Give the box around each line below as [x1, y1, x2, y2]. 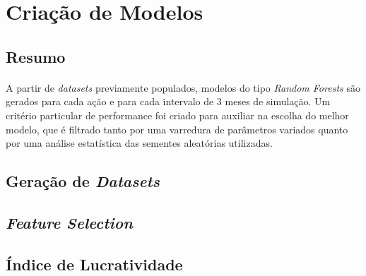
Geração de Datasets [6, 170, 160, 192]
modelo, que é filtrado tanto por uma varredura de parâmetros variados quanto [6, 121, 348, 136]
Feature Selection [6, 211, 133, 233]
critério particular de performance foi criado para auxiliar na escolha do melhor [6, 107, 349, 122]
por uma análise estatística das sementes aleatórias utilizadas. [6, 136, 273, 150]
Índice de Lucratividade [6, 253, 183, 275]
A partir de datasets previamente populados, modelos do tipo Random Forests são [6, 80, 360, 95]
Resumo [6, 45, 66, 67]
